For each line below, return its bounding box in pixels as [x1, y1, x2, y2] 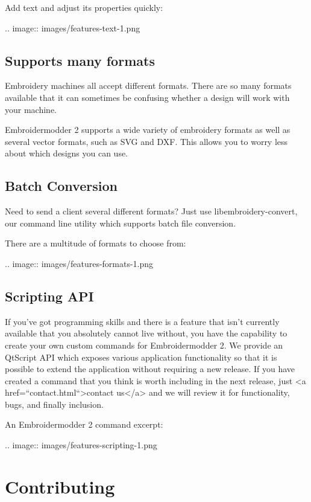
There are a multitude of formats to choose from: [5, 237, 186, 249]
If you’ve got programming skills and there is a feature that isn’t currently [5, 315, 280, 327]
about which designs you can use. [5, 147, 128, 159]
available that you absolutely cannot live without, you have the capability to [5, 327, 287, 339]
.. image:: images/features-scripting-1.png [5, 439, 157, 451]
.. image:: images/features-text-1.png [5, 21, 140, 34]
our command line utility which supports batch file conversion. [5, 216, 236, 229]
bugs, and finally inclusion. [5, 397, 104, 410]
